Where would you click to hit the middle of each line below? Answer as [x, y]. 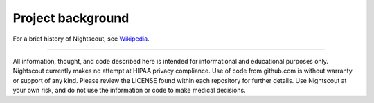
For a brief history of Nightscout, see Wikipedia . [81, 39]
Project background [71, 18]
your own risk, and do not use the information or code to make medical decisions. [129, 91]
